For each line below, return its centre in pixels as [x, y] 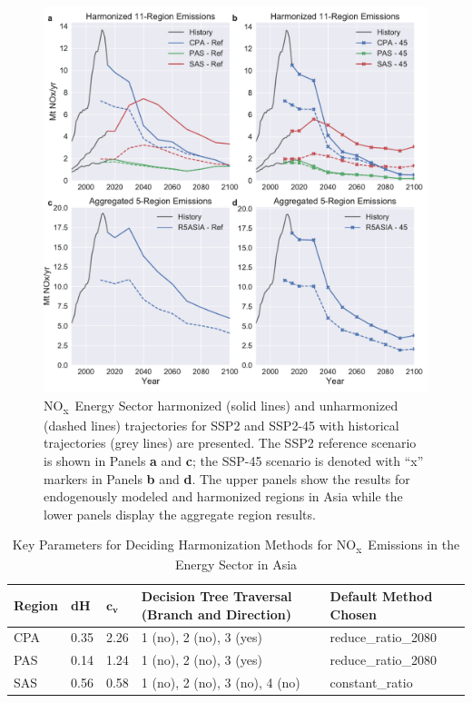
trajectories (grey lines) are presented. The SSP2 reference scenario [230, 443]
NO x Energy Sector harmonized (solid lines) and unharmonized [221, 406]
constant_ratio [371, 683]
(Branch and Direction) [216, 614]
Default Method [381, 596]
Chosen [353, 614]
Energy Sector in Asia [236, 564]
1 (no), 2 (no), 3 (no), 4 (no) [221, 683]
